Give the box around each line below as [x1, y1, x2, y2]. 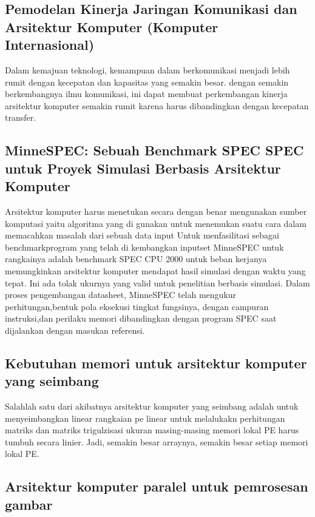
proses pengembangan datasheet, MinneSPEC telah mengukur [5, 288, 237, 301]
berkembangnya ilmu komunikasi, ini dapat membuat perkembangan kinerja [5, 87, 288, 100]
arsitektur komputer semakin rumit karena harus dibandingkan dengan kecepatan [5, 99, 309, 112]
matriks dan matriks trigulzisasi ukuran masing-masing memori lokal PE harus [5, 424, 299, 436]
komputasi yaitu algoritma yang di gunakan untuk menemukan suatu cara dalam [5, 217, 307, 229]
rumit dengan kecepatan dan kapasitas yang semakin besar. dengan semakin [5, 75, 289, 88]
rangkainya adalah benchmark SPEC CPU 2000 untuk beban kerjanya [5, 252, 267, 265]
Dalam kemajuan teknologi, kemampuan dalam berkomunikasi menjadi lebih [5, 63, 290, 76]
